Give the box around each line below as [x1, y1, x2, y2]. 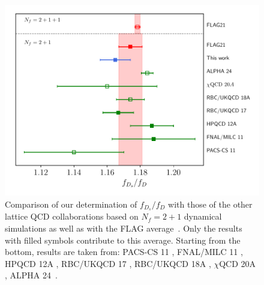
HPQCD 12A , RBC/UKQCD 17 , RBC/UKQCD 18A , [5, 257, 211, 269]
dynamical [184, 210, 222, 223]
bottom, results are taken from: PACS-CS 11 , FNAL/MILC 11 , [5, 245, 243, 258]
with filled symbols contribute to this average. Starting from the [5, 233, 241, 246]
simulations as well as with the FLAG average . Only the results [5, 222, 242, 235]
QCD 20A [219, 257, 256, 269]
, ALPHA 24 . [5, 269, 58, 281]
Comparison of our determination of [5, 197, 137, 210]
